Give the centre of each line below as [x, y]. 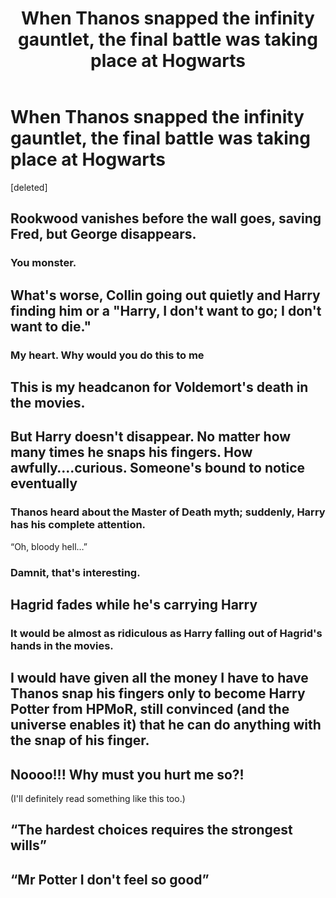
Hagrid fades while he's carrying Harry [134, 604]
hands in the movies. [62, 645]
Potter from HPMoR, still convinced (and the [150, 709]
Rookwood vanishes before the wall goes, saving [166, 218]
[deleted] [29, 187]
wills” [28, 845]
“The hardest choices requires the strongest [151, 830]
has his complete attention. [78, 525]
